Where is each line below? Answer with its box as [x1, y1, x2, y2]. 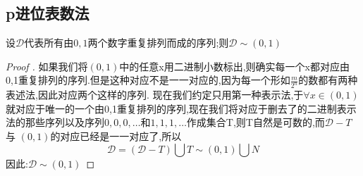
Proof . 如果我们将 [6, 58, 88, 73]
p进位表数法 [6, 2, 90, 24]
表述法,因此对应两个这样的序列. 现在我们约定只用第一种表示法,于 [6, 87, 304, 102]
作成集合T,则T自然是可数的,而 [186, 115, 325, 130]
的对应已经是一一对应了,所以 [50, 129, 182, 144]
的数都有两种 [298, 73, 358, 87]
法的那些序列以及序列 [6, 115, 104, 130]
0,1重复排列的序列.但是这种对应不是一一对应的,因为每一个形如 [6, 73, 290, 87]
